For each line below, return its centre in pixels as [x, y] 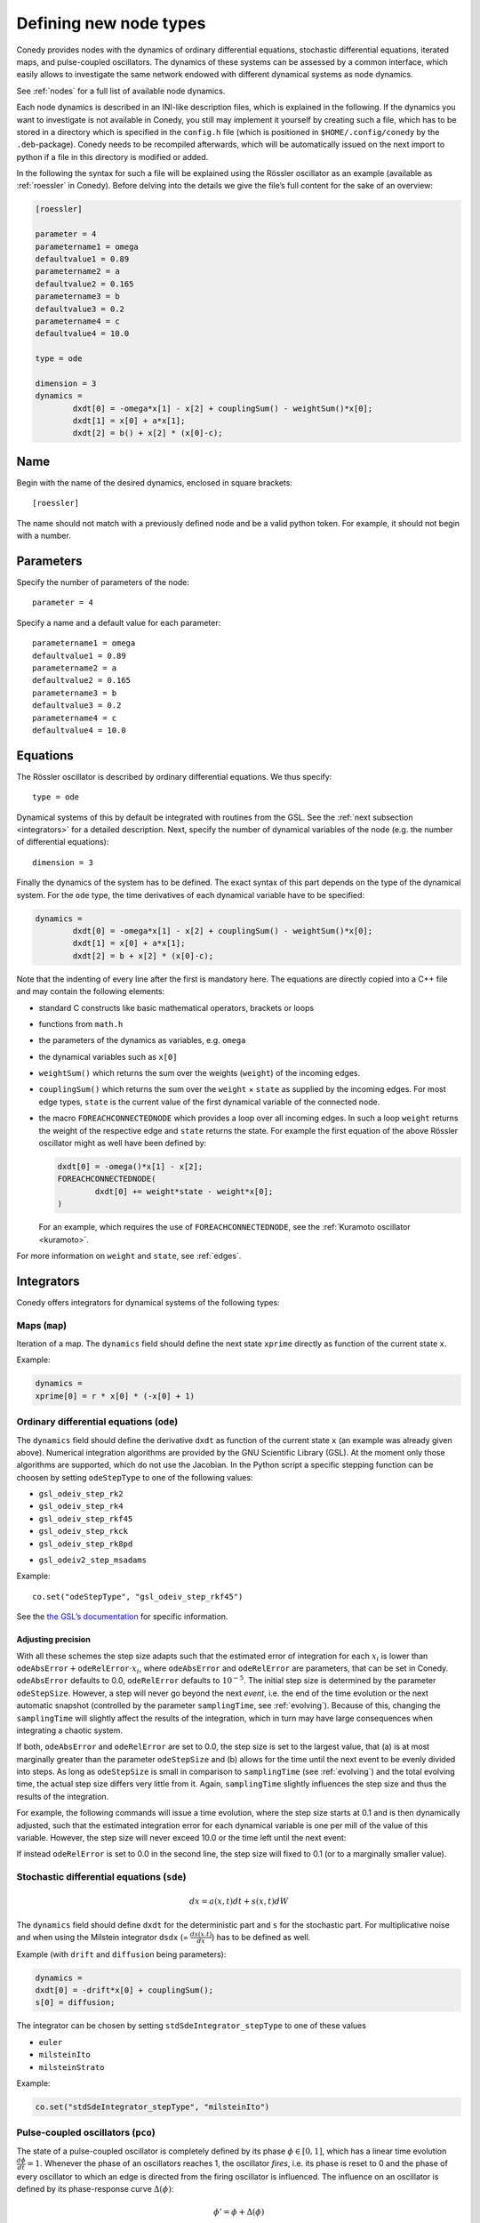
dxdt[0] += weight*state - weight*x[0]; [184, 1191]
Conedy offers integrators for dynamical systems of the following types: [148, 1302]
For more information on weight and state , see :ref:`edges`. [129, 1256]
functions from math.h [81, 1023]
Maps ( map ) [41, 1325]
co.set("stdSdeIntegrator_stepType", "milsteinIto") [152, 2107]
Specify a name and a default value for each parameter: [119, 622]
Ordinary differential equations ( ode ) [97, 1422]
